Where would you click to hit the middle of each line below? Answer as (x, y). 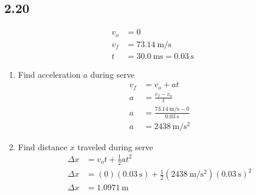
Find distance (42, 146)
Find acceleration (49, 74)
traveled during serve (115, 146)
